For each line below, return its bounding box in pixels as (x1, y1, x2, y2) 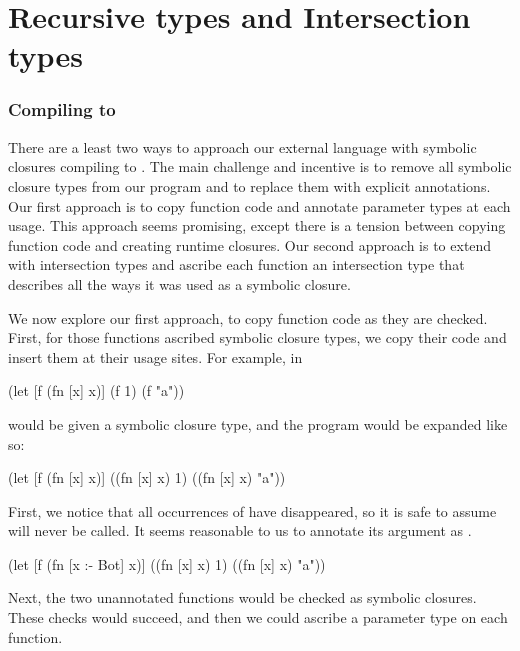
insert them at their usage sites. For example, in (8, 346, 303, 367)
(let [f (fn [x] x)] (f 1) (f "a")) (8, 380, 185, 401)
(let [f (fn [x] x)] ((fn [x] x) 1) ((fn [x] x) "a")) (8, 467, 286, 488)
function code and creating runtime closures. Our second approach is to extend (8, 234, 492, 255)
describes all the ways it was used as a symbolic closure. (8, 273, 351, 294)
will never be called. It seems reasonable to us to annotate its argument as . (8, 520, 472, 541)
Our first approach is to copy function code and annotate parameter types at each (8, 195, 511, 216)
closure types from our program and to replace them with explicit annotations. (8, 175, 491, 196)
